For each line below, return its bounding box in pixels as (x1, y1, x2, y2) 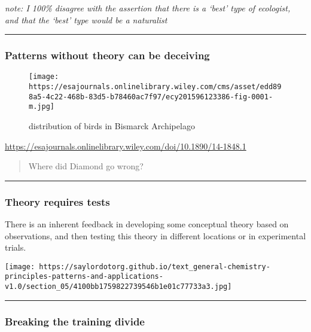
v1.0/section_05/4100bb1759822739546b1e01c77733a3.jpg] (5, 282, 232, 291)
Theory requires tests (5, 194, 110, 209)
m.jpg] (29, 102, 54, 111)
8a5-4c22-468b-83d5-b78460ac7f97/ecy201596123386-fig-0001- (29, 92, 273, 101)
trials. (5, 241, 26, 254)
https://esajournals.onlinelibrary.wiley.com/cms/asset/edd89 (29, 83, 282, 92)
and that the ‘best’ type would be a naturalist (5, 13, 167, 26)
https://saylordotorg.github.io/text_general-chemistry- (39, 262, 270, 271)
